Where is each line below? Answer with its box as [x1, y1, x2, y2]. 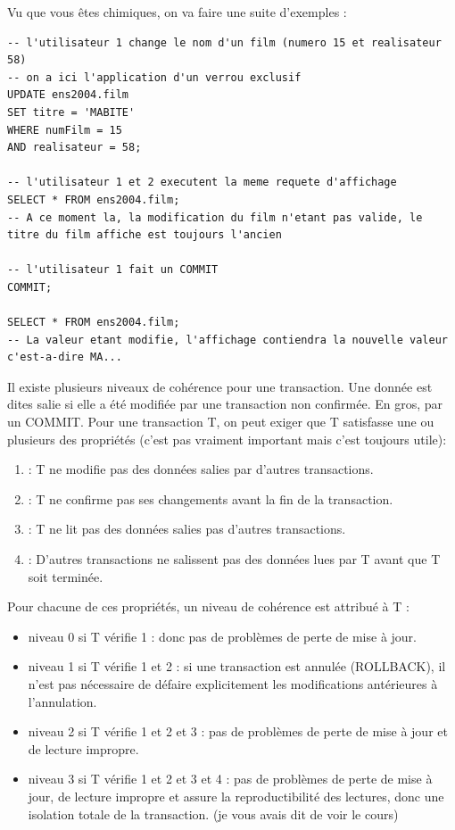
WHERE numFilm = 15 [7, 123, 122, 137]
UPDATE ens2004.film [7, 88, 129, 102]
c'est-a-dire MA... [7, 351, 122, 364]
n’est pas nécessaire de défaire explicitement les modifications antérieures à [28, 675, 438, 693]
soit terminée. [28, 567, 103, 585]
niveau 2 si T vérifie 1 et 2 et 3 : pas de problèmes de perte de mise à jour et [28, 722, 448, 741]
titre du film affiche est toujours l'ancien [7, 228, 282, 242]
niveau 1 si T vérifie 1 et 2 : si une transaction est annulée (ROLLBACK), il [28, 657, 446, 676]
